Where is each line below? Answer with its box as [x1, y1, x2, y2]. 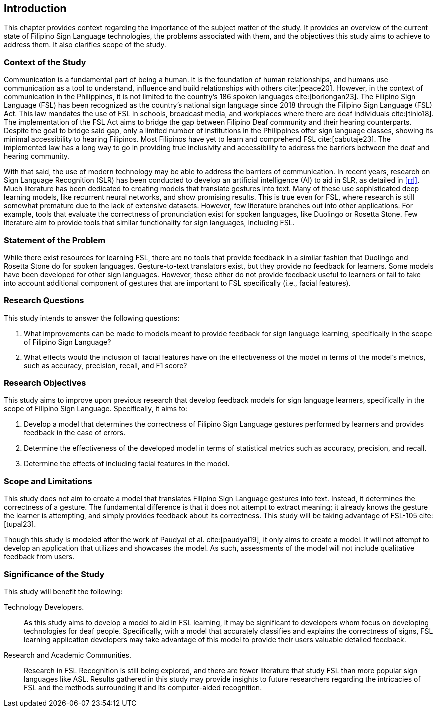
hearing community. [4, 152, 70, 161]
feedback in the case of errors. [24, 428, 126, 437]
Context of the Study [4, 57, 86, 67]
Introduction [4, 2, 67, 15]
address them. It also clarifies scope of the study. [4, 40, 166, 49]
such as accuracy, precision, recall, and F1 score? [24, 361, 187, 370]
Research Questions [4, 295, 84, 306]
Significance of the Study [4, 569, 105, 579]
